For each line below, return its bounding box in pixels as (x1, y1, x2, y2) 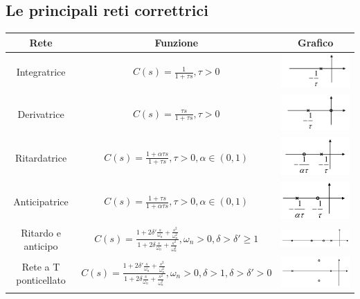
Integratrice (16, 65, 66, 79)
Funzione (154, 35, 199, 49)
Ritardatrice (15, 150, 67, 164)
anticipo (24, 239, 58, 253)
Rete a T (21, 259, 60, 273)
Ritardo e (21, 225, 61, 239)
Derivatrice (17, 106, 64, 121)
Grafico (298, 35, 334, 49)
